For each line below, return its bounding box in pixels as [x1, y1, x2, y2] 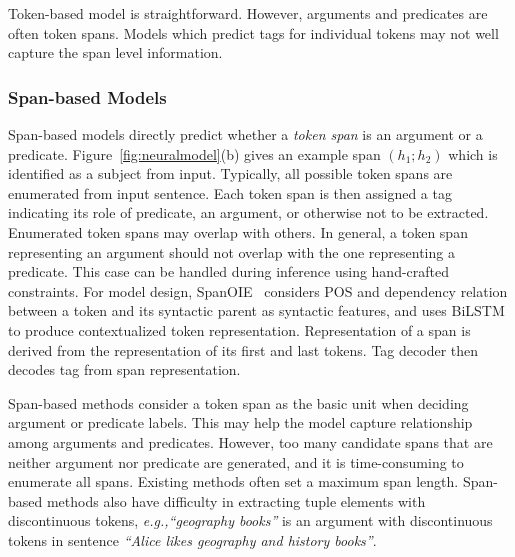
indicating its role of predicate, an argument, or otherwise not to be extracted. [8, 202, 489, 223]
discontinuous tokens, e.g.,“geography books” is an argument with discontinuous [8, 510, 493, 531]
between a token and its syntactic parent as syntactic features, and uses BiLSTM [8, 300, 505, 321]
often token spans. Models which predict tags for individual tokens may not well [8, 22, 499, 43]
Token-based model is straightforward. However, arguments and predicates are [8, 3, 488, 23]
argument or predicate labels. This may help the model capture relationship [8, 412, 473, 433]
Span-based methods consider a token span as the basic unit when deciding [8, 392, 469, 413]
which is [448, 143, 498, 164]
